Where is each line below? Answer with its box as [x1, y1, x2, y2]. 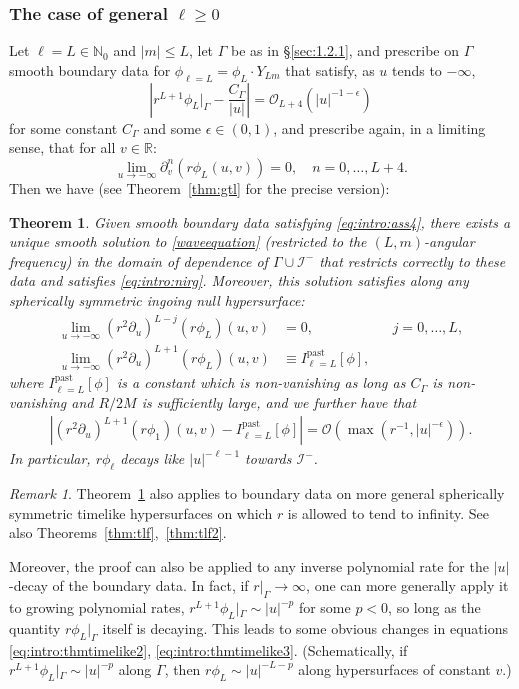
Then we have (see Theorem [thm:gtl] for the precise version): [9, 178, 390, 199]
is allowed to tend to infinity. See [287, 502, 490, 523]
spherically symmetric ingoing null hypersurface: [9, 289, 305, 310]
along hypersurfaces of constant [298, 659, 491, 680]
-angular [424, 231, 475, 252]
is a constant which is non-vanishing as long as [116, 372, 406, 393]
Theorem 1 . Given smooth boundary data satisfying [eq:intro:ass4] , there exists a [9, 211, 511, 232]
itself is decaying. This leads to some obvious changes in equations [102, 618, 508, 639]
